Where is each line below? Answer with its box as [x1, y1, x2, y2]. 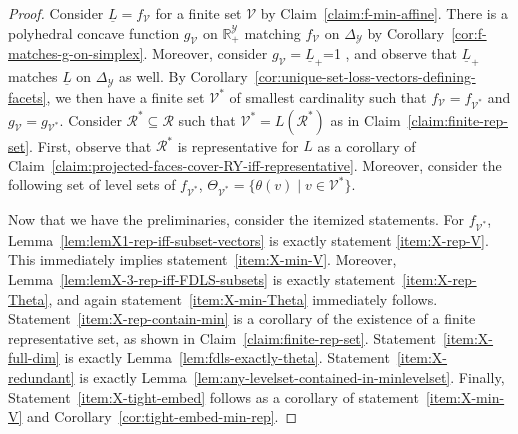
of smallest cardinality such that [229, 86, 427, 107]
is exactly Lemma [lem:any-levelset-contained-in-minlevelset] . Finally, [79, 366, 505, 387]
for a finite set [155, 3, 242, 23]
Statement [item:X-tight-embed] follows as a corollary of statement [8, 386, 419, 407]
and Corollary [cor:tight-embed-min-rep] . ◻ [27, 406, 298, 427]
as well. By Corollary [119, 66, 248, 87]
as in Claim [330, 109, 401, 130]
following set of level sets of [8, 174, 176, 195]
